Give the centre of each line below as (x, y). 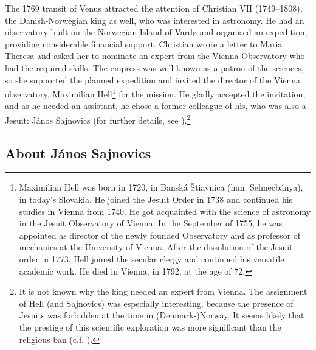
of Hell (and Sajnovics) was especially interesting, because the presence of (156, 303)
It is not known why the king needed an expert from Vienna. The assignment (163, 291)
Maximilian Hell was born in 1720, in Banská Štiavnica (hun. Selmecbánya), (161, 187)
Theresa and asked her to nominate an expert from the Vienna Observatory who (155, 56)
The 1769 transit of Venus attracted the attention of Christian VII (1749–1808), (154, 8)
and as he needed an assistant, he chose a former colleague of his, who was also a (156, 106)
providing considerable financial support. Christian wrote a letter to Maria (144, 44)
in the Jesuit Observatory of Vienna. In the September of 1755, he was (151, 223)
